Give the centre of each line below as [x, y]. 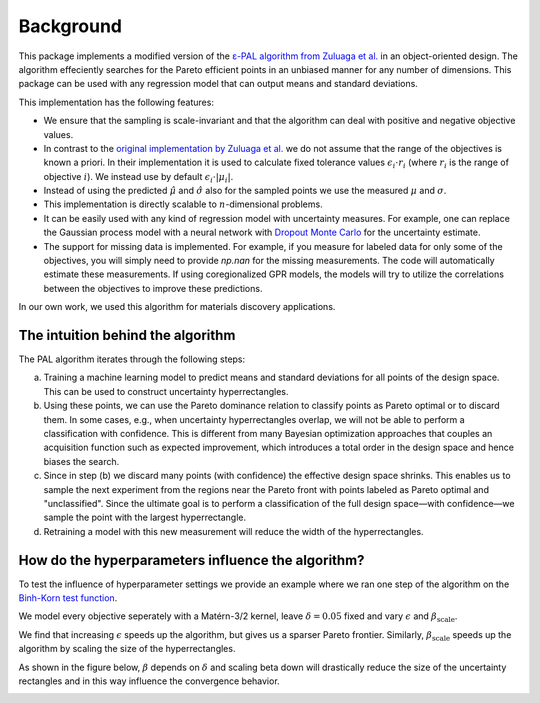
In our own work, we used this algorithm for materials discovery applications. [177, 307]
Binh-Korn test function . [68, 598]
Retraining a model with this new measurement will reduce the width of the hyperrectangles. [233, 531]
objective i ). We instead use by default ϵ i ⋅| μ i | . [138, 177]
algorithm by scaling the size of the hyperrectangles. [127, 649]
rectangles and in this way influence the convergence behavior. [149, 681]
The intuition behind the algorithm [127, 335]
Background [70, 26]
